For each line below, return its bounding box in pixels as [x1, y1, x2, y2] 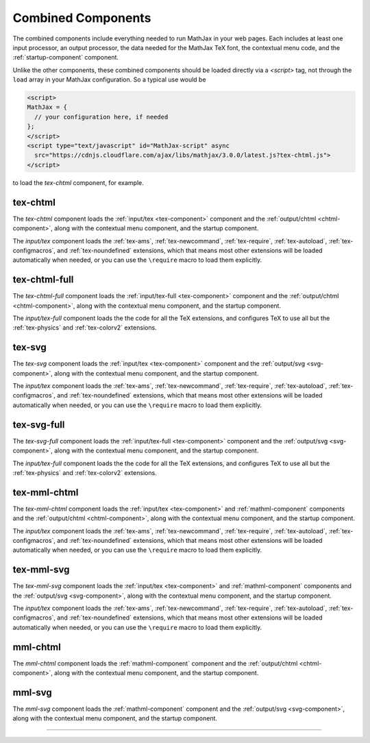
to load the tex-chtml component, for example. [12, 178, 144, 186]
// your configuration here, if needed [34, 113, 169, 121]
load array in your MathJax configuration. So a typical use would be [12, 75, 206, 84]
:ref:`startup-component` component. [12, 53, 119, 62]
